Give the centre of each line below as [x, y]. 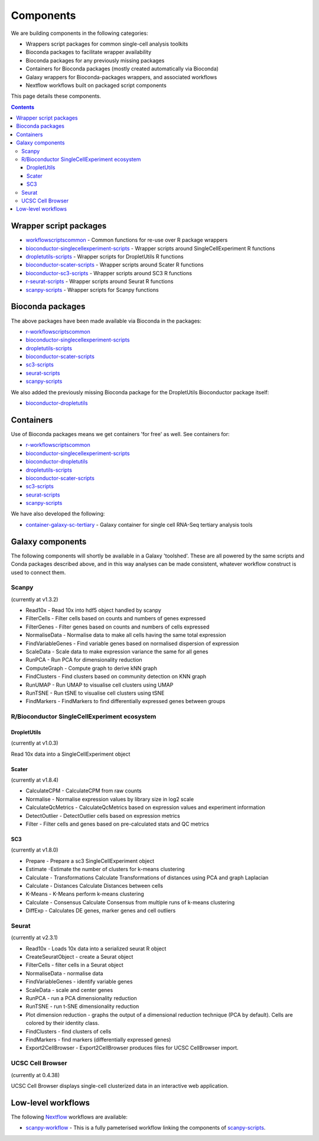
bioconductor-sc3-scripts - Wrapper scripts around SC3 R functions [109, 273]
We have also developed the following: [58, 514]
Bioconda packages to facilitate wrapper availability [89, 52]
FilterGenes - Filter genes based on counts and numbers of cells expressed [118, 627]
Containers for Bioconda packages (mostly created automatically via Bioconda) [122, 69]
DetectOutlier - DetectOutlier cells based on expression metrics [103, 816]
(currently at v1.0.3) [35, 743]
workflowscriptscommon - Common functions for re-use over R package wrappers [127, 240]
